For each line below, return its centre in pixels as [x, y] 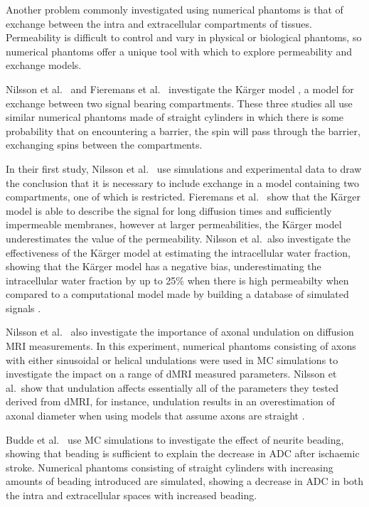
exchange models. [44, 65]
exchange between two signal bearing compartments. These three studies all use [179, 103]
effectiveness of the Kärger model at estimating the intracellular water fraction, [178, 252]
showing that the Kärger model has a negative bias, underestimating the [164, 266]
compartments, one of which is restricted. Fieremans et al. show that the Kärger [183, 197]
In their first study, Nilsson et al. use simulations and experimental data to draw [184, 168]
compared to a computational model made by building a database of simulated [177, 294]
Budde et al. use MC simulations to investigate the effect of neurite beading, [175, 439]
